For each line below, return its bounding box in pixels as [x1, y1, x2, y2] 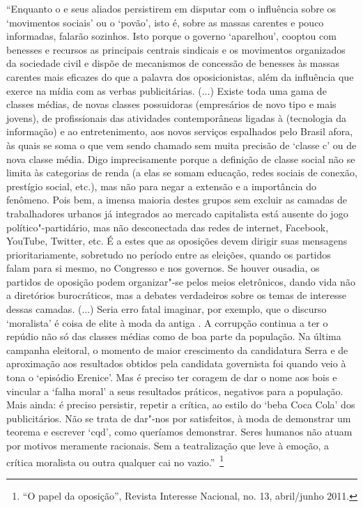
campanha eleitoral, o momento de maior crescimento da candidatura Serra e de [6, 342, 348, 357]
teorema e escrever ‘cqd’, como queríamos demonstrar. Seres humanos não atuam [6, 424, 353, 439]
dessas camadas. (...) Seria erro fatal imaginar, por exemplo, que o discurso [6, 302, 327, 316]
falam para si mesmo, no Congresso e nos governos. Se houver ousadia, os [6, 261, 320, 275]
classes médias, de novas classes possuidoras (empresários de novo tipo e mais [6, 97, 337, 111]
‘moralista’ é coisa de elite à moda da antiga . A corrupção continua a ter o [6, 315, 328, 330]
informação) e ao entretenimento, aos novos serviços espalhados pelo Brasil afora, [6, 124, 353, 139]
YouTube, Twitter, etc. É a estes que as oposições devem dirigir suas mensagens [6, 233, 348, 248]
